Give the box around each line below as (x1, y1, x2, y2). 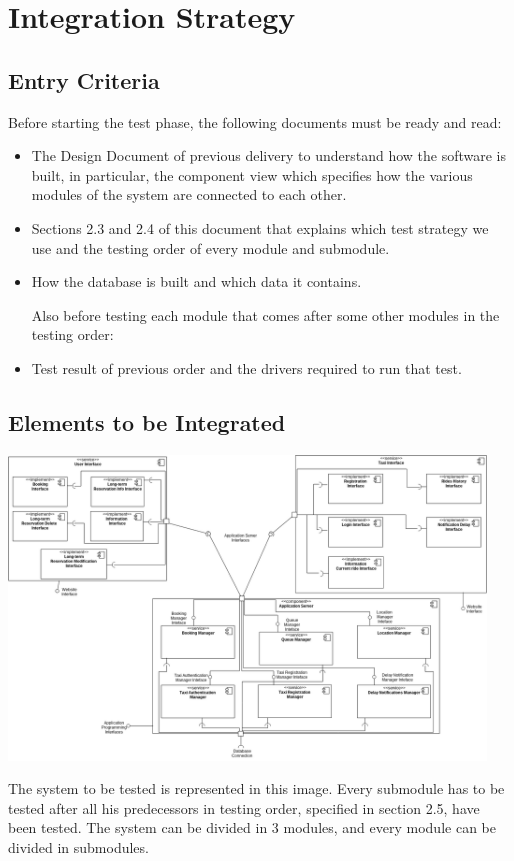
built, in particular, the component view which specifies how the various (31, 164, 473, 185)
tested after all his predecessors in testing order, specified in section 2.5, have (8, 797, 480, 818)
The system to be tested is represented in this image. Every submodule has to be (8, 778, 505, 799)
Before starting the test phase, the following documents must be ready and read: (8, 111, 502, 132)
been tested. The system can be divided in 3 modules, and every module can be (8, 817, 496, 838)
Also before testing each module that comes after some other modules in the (31, 304, 500, 325)
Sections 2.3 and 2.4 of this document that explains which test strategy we (31, 217, 489, 238)
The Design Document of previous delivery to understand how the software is (31, 145, 506, 166)
